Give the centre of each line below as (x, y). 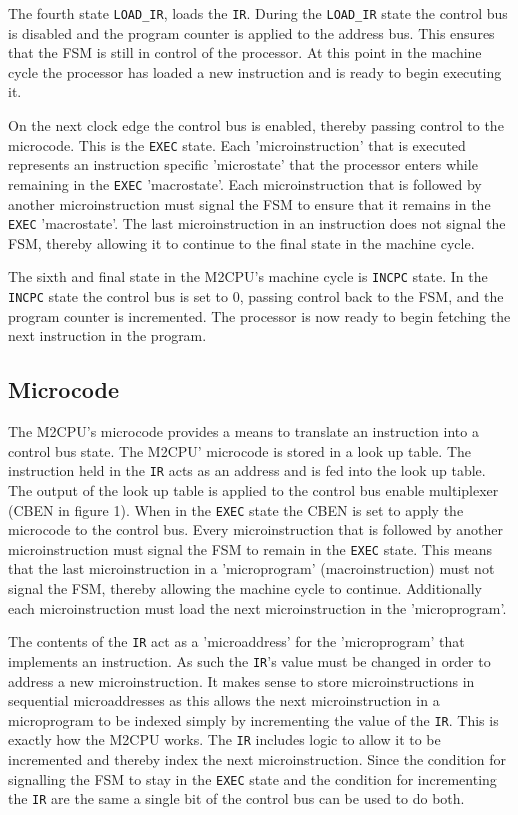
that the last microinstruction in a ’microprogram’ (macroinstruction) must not (251, 568)
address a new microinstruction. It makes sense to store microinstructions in (241, 680)
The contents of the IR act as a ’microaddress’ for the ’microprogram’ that (236, 641)
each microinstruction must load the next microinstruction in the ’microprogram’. (257, 607)
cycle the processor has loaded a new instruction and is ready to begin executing (255, 71)
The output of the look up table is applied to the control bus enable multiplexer (253, 489)
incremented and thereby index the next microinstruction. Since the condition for (257, 759)
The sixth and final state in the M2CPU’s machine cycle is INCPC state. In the (248, 276)
